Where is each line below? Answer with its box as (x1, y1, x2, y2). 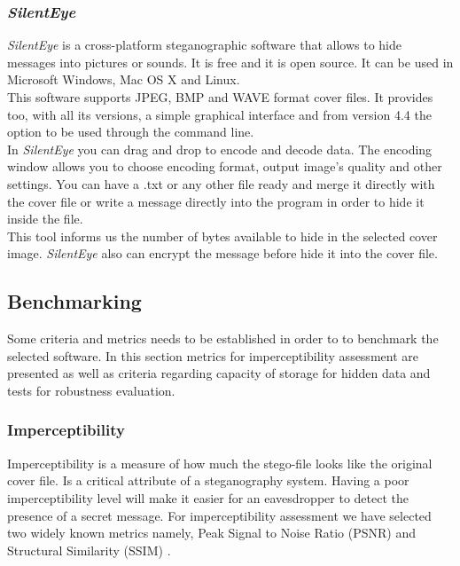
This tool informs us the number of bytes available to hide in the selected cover (7, 226, 438, 245)
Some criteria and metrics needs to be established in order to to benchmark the (7, 329, 439, 348)
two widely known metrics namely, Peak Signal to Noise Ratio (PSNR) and (7, 523, 417, 542)
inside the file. (7, 209, 83, 228)
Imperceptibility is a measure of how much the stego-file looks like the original (7, 453, 433, 472)
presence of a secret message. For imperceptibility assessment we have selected (7, 506, 432, 524)
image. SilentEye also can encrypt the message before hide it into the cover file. (7, 244, 438, 263)
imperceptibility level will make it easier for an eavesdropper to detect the (7, 488, 409, 507)
